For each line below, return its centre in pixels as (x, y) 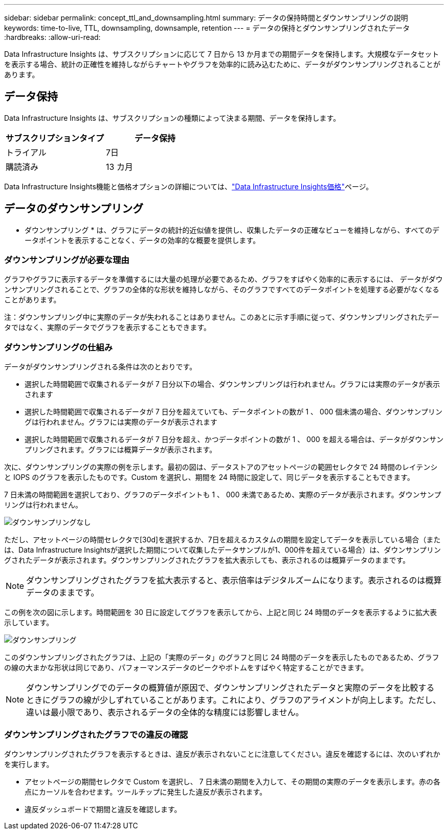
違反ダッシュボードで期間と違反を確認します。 (103, 809)
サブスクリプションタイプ (55, 138)
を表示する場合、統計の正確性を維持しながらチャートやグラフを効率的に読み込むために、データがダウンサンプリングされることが (222, 64)
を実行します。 (29, 764)
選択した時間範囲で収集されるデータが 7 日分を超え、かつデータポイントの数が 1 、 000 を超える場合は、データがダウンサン (234, 440)
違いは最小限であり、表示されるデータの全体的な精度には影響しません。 (165, 712)
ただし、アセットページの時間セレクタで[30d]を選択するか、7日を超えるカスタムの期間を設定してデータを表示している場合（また (222, 540)
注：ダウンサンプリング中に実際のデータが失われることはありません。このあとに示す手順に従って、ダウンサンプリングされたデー (222, 317)
